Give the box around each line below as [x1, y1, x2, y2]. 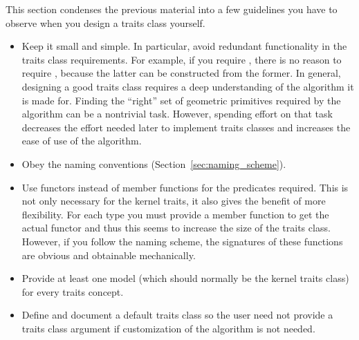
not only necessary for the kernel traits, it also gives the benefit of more [21, 193, 326, 208]
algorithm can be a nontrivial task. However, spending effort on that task [21, 106, 333, 121]
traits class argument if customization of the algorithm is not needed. [21, 321, 315, 335]
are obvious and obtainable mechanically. [21, 247, 196, 262]
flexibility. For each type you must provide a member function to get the [21, 207, 329, 221]
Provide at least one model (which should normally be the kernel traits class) [21, 271, 349, 285]
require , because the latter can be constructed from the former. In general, [21, 66, 341, 80]
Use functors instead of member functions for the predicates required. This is [21, 180, 349, 194]
